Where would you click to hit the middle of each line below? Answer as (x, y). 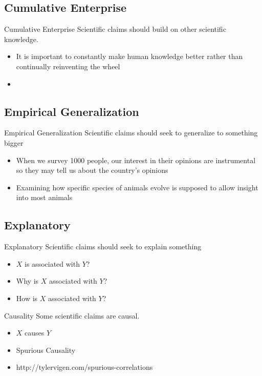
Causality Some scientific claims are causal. (72, 315)
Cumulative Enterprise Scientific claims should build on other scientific (115, 29)
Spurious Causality (46, 350)
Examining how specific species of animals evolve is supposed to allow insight (137, 187)
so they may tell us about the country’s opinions (92, 170)
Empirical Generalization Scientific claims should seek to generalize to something (131, 133)
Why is (27, 281)
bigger (14, 142)
